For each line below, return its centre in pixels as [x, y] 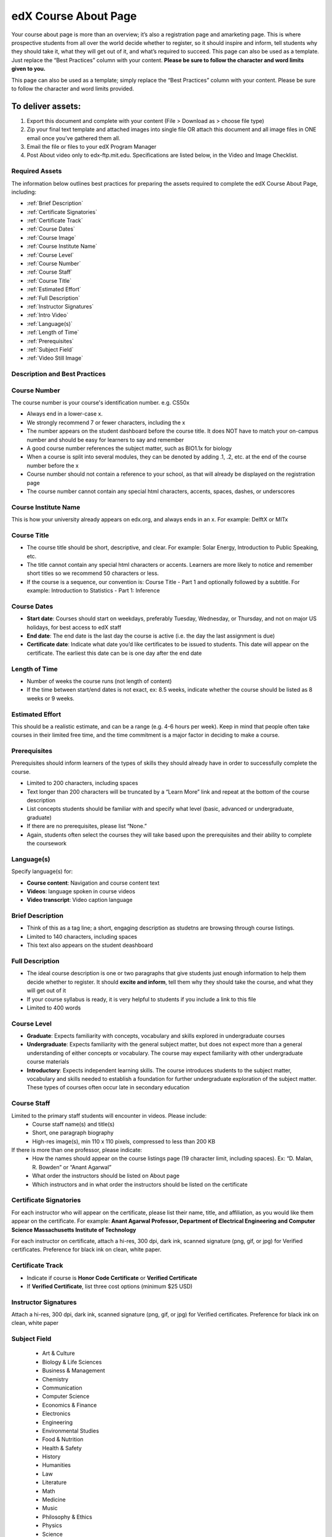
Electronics [56, 1413]
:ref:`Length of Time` [53, 333]
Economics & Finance [69, 1405]
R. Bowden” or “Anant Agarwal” [72, 1167]
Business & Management [73, 1370]
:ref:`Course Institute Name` [62, 247]
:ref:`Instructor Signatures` [60, 306]
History [51, 1456]
